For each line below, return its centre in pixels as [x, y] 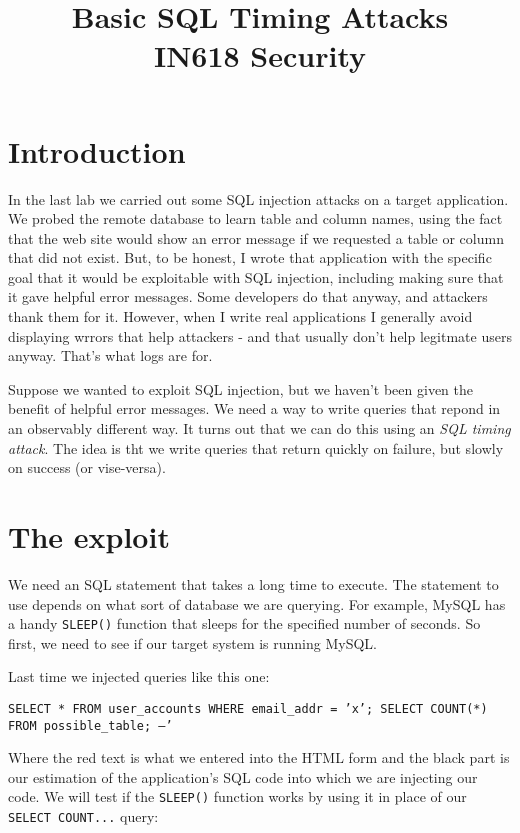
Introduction [97, 150]
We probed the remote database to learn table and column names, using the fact [255, 218]
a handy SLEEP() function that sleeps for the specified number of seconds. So [244, 623]
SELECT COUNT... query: [83, 816]
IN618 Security [260, 55]
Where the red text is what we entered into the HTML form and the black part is [259, 757]
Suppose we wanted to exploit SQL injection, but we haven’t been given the [240, 388]
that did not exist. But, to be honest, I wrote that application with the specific [250, 257]
